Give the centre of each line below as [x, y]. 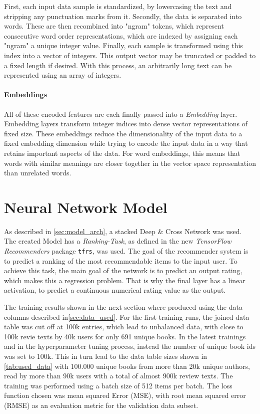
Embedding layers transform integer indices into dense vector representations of [126, 124]
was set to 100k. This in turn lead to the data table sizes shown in [106, 356]
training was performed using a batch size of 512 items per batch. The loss [118, 385]
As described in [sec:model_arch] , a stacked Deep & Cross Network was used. [123, 231]
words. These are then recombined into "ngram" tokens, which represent [114, 26]
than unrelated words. [38, 173]
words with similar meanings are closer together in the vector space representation [130, 163]
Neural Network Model [86, 207]
